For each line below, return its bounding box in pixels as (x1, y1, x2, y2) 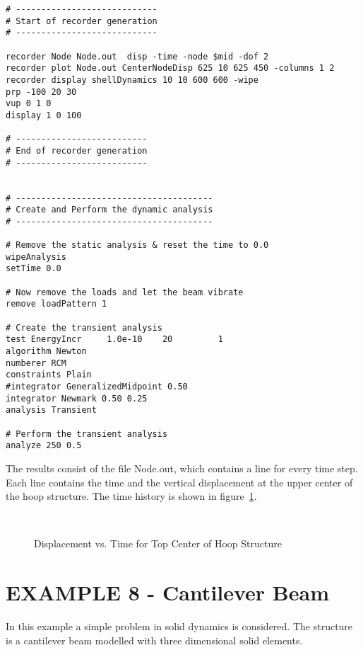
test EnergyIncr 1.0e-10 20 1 (6, 334, 223, 345)
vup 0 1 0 (6, 98, 52, 109)
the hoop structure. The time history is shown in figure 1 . (6, 489, 257, 503)
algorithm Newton (6, 346, 87, 357)
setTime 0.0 (6, 263, 61, 274)
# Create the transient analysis (6, 322, 162, 333)
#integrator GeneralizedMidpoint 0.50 (6, 382, 188, 392)
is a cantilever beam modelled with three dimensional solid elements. (6, 632, 303, 647)
